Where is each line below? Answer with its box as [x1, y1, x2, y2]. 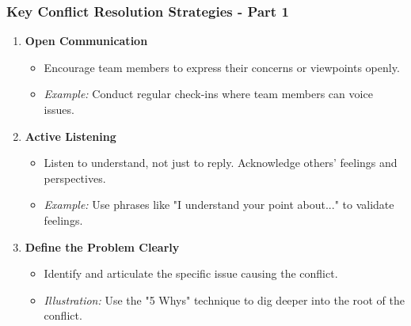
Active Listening [25, 127, 116, 144]
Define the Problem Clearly [25, 238, 180, 255]
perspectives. [44, 169, 106, 186]
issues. [44, 101, 74, 117]
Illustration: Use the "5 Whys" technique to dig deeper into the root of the [44, 291, 405, 308]
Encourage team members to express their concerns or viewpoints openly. [44, 59, 400, 75]
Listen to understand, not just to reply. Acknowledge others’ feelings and [44, 154, 398, 171]
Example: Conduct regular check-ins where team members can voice [44, 85, 373, 102]
